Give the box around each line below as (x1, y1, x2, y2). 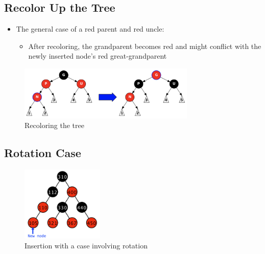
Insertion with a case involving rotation (25, 240, 148, 251)
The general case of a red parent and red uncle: (16, 23, 164, 34)
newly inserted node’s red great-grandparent (28, 50, 167, 61)
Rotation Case (4, 145, 81, 161)
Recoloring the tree (25, 120, 84, 131)
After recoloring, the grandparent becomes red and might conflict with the (28, 40, 261, 51)
